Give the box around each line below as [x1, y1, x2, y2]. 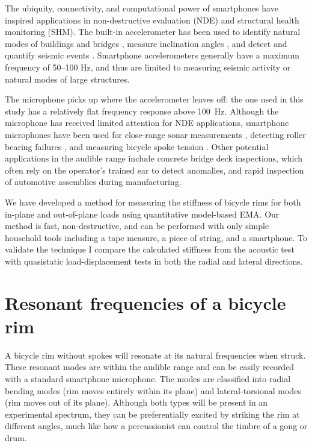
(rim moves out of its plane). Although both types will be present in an [5, 396, 268, 409]
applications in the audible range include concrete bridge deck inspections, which [5, 152, 303, 165]
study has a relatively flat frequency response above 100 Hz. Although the [5, 104, 279, 117]
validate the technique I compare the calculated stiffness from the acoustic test [5, 243, 295, 256]
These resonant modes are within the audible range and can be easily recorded [5, 360, 295, 373]
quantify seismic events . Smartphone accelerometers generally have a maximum [5, 49, 300, 61]
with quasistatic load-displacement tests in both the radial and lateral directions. [5, 254, 303, 267]
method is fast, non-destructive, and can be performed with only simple [5, 219, 269, 232]
